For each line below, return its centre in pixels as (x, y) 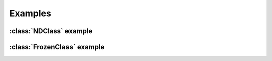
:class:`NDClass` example (51, 31)
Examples (30, 13)
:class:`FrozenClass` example (57, 47)
